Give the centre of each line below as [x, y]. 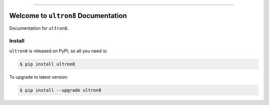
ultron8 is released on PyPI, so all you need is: [59, 51]
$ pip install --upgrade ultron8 [61, 90]
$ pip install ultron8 [47, 64]
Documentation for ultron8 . [39, 28]
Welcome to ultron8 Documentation [68, 16]
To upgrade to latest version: [39, 77]
